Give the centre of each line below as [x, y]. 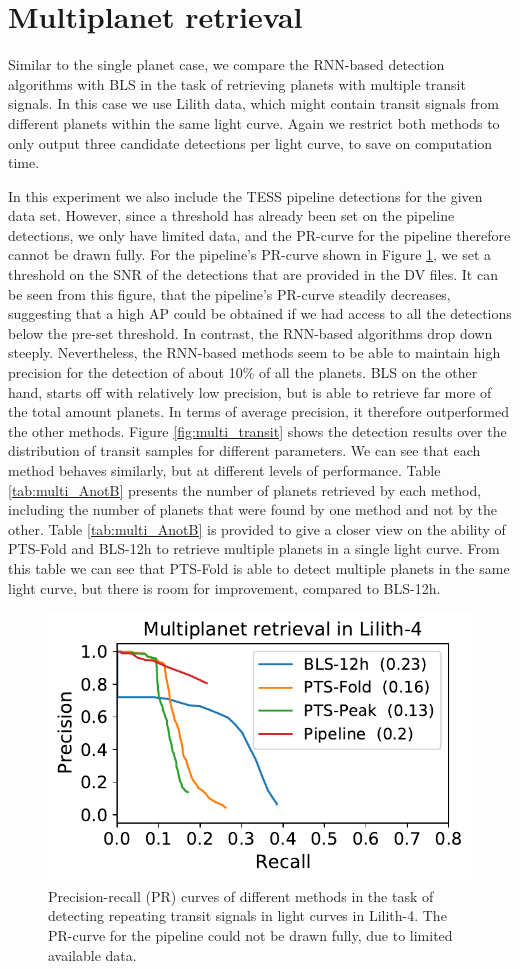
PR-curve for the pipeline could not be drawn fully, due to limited [250, 934]
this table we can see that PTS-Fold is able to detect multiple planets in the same [259, 567]
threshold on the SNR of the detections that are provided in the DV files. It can [253, 274]
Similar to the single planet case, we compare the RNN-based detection [226, 64]
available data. [92, 954]
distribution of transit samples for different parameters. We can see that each [244, 450]
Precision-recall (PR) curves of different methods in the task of [241, 895]
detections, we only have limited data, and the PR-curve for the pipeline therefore [259, 234]
